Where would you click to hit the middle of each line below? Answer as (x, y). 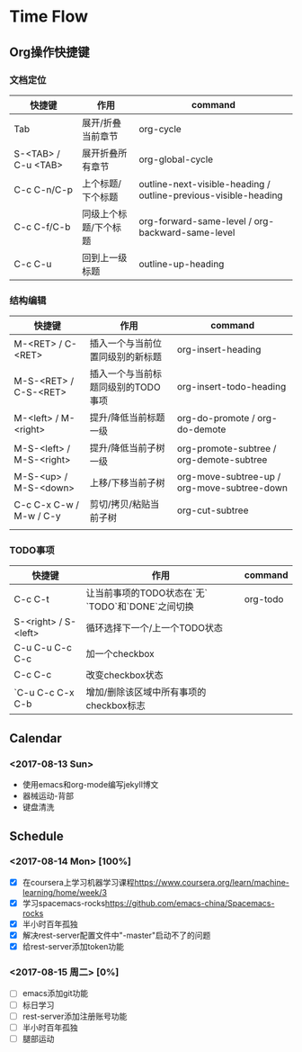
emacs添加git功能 (55, 994)
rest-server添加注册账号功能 (75, 1016)
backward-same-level (187, 232)
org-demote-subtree (222, 460)
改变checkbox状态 (124, 675)
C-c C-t (31, 599)
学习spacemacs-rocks (64, 903)
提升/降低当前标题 (127, 418)
